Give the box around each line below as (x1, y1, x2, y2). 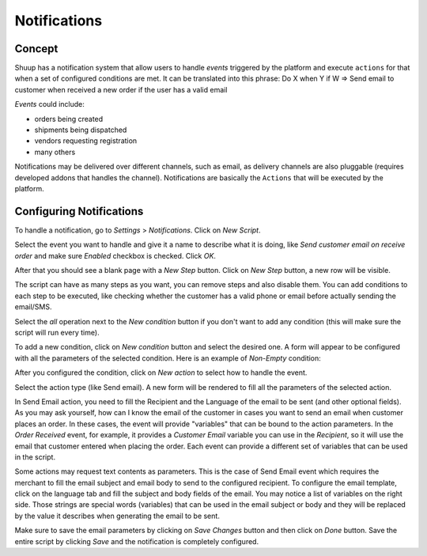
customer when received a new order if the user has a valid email (14, 85, 228, 94)
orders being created (34, 114, 104, 123)
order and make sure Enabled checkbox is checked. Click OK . (14, 251, 217, 260)
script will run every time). (14, 328, 100, 337)
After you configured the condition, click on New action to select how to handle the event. (14, 368, 308, 377)
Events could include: (14, 100, 85, 109)
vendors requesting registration (34, 136, 138, 146)
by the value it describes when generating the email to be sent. (14, 511, 221, 520)
